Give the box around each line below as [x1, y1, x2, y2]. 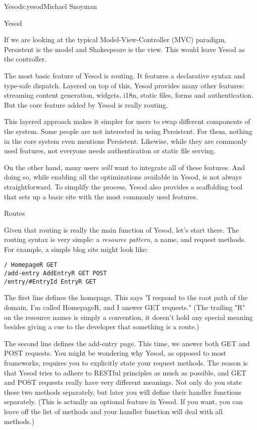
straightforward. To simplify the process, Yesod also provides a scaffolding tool [4, 181, 243, 191]
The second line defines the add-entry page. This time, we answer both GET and [4, 338, 250, 348]
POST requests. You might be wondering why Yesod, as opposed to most [4, 348, 226, 358]
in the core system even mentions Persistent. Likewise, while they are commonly [4, 135, 247, 146]
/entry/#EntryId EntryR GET [4, 278, 97, 285]
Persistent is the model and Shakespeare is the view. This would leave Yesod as [4, 44, 245, 54]
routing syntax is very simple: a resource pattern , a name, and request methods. [4, 234, 246, 245]
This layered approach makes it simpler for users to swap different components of [4, 116, 251, 126]
